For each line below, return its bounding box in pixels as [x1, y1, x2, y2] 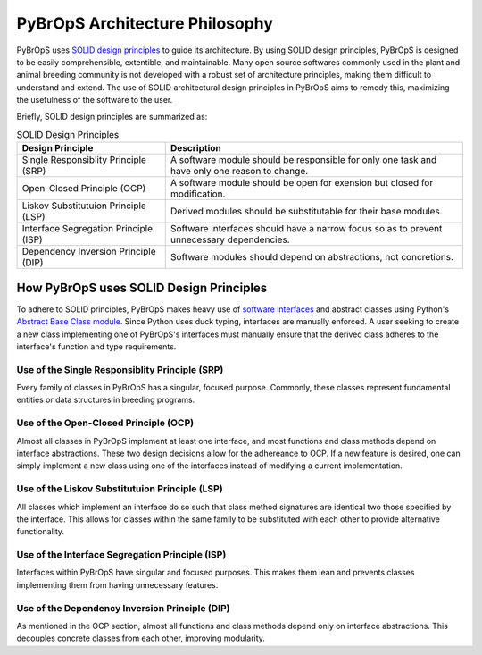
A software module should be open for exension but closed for [170, 177, 434, 189]
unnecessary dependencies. [170, 233, 290, 246]
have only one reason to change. [170, 165, 309, 178]
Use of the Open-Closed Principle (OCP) [16, 416, 195, 429]
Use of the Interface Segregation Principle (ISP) [16, 549, 227, 561]
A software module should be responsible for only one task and [170, 154, 437, 166]
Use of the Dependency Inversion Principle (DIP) [16, 601, 230, 614]
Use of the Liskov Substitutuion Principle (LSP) [16, 483, 223, 495]
